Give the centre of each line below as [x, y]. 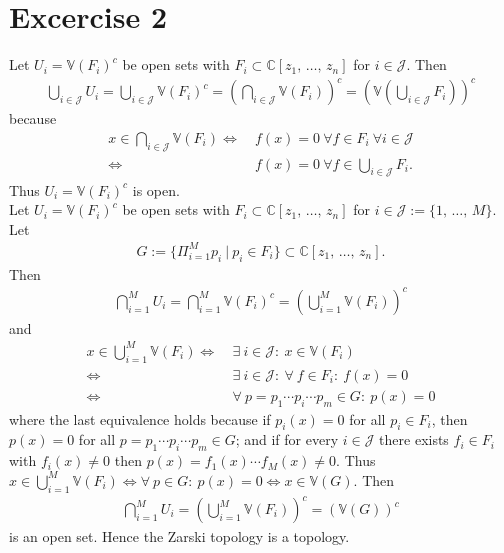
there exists [414, 439]
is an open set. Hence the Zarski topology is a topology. [179, 536]
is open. [156, 189]
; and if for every [287, 439]
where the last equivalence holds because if [140, 418]
